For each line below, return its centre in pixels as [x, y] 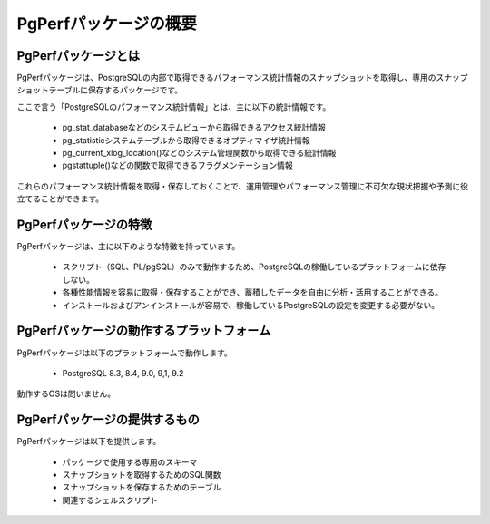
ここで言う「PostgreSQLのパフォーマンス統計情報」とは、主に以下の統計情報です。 [174, 107]
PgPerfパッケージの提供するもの [108, 420]
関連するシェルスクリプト [110, 500]
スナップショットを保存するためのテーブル [142, 487]
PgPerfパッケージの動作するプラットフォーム [144, 331]
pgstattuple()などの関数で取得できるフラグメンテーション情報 [178, 165]
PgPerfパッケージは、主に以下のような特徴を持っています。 [128, 247]
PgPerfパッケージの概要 [107, 24]
